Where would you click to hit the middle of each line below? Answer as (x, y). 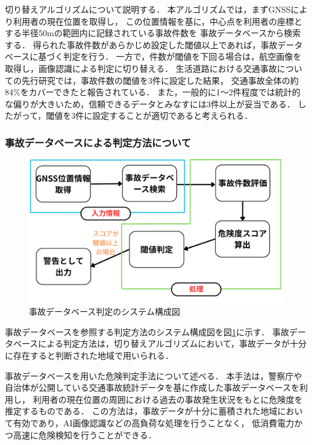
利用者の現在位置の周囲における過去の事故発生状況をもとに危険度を (168, 399)
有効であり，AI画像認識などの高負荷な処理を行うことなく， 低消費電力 (154, 423)
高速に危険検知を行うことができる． (85, 434)
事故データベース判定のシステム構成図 (105, 311)
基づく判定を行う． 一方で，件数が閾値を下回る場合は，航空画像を (170, 56)
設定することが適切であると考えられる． (173, 115)
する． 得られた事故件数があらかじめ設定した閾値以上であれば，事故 (141, 44)
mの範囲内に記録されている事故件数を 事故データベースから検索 (174, 33)
